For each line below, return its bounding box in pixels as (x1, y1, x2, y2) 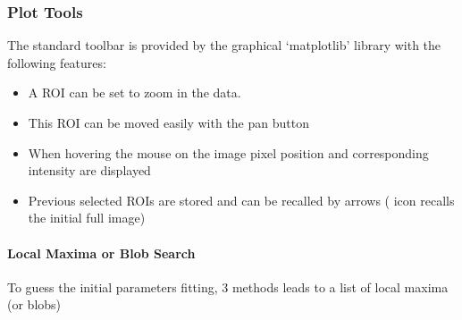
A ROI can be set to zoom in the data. (28, 83, 241, 102)
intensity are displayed (28, 161, 151, 180)
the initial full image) (28, 208, 146, 227)
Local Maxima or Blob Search (7, 243, 196, 262)
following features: (7, 53, 106, 72)
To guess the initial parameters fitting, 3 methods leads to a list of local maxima (7, 277, 449, 296)
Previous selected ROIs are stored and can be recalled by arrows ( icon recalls (28, 190, 455, 209)
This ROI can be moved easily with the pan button (28, 114, 309, 131)
